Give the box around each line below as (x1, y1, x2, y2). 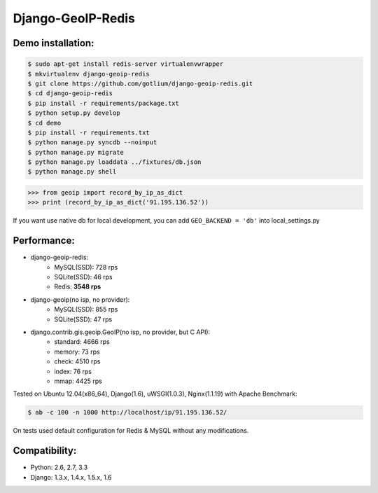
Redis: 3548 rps (54, 282, 101, 291)
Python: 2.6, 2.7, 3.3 (30, 463, 88, 472)
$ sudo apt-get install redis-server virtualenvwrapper (27, 60, 224, 68)
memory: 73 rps (54, 347, 101, 356)
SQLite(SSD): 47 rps (54, 315, 113, 324)
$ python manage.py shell (27, 168, 117, 176)
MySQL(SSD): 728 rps (54, 263, 118, 271)
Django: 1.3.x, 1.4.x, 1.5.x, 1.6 (30, 473, 112, 481)
